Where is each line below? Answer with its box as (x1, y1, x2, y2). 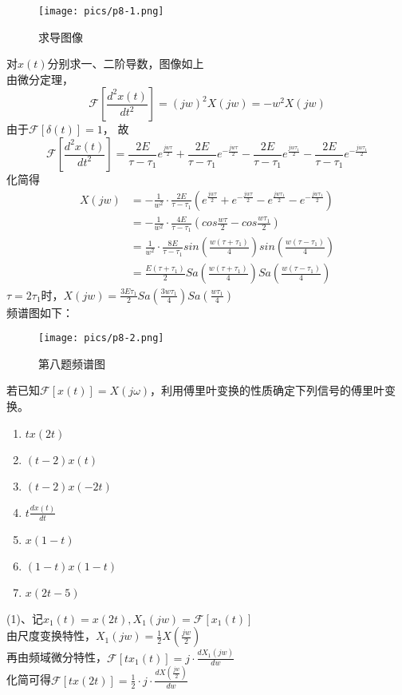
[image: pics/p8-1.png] (38, 6, 164, 17)
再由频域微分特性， (6, 649, 107, 665)
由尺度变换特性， (6, 627, 96, 644)
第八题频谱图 (38, 355, 105, 371)
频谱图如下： (6, 304, 73, 320)
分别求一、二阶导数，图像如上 (47, 55, 204, 72)
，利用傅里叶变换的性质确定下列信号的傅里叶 (150, 382, 385, 399)
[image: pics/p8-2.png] (38, 332, 164, 344)
